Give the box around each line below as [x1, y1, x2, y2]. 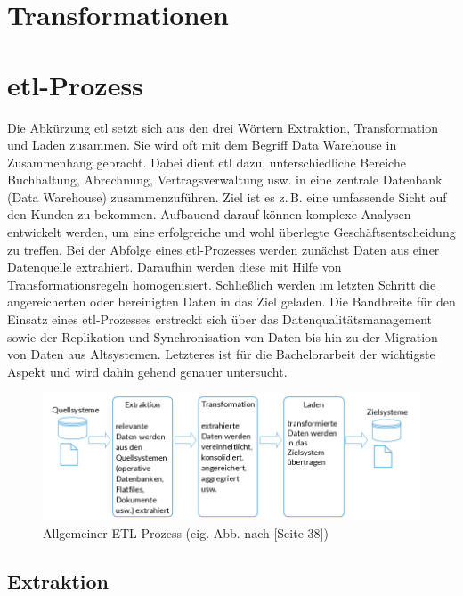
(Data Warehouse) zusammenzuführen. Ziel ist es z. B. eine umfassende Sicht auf [7, 187, 447, 206]
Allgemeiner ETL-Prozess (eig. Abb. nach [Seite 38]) [43, 523, 329, 542]
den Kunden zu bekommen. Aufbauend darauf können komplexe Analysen [7, 205, 411, 224]
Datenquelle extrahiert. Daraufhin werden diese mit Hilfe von [7, 257, 342, 276]
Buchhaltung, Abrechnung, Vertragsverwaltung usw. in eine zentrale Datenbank [7, 170, 443, 189]
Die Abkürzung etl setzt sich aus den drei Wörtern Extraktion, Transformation [7, 118, 439, 136]
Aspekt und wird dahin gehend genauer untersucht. [7, 362, 288, 380]
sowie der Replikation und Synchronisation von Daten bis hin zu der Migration [7, 327, 438, 346]
